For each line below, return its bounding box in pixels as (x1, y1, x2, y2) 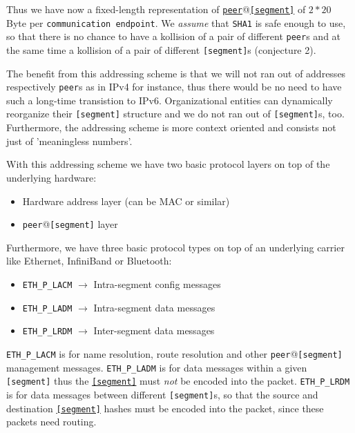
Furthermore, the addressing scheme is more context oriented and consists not (6, 120, 336, 135)
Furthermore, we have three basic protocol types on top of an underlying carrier (6, 240, 345, 254)
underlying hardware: (6, 170, 97, 184)
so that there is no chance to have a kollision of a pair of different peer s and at (6, 29, 341, 44)
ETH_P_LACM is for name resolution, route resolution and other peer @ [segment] (6, 346, 343, 360)
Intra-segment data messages (93, 300, 215, 314)
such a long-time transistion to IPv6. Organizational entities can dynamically (6, 93, 333, 107)
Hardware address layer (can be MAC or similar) (22, 193, 230, 208)
